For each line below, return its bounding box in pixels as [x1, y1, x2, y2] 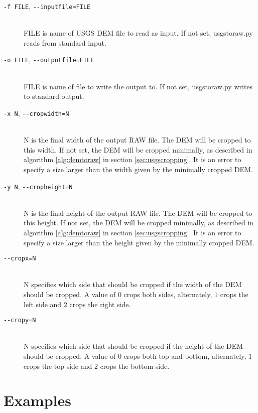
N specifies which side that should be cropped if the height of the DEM [24, 341, 243, 351]
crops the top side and [24, 360, 92, 371]
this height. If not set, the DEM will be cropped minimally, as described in [24, 217, 254, 228]
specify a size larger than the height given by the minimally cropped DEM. [24, 237, 254, 247]
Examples [4, 390, 71, 410]
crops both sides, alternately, [123, 289, 212, 299]
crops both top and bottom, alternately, [123, 351, 246, 361]
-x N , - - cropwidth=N [4, 107, 69, 118]
